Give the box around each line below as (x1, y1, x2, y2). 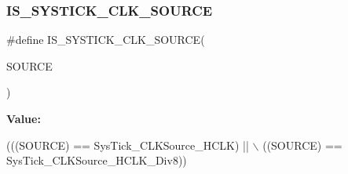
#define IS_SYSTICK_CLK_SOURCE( (6, 31, 205, 48)
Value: (6, 111, 41, 126)
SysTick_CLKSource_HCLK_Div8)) (6, 152, 187, 169)
